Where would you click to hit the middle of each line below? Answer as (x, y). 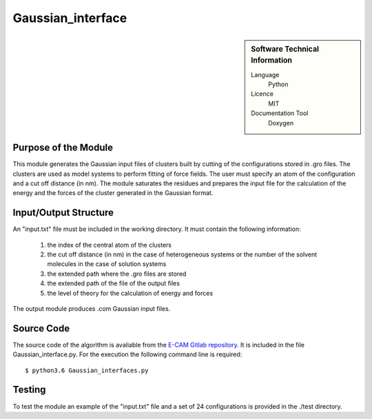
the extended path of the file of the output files (114, 283)
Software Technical (285, 49)
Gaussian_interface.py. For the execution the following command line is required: (127, 354)
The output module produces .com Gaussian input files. (92, 308)
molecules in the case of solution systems (107, 264)
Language (265, 74)
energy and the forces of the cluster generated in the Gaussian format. (113, 193)
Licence (262, 94)
